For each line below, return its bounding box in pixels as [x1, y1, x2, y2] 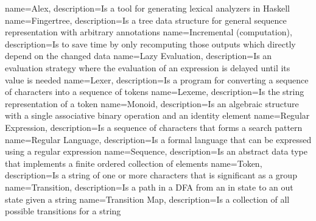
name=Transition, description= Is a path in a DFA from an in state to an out [5, 180, 293, 193]
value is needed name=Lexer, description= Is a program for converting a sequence [5, 73, 309, 86]
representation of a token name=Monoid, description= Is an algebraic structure [5, 97, 299, 110]
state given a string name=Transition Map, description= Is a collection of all [5, 192, 290, 205]
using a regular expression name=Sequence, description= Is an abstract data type [5, 145, 307, 158]
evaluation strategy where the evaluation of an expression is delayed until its [5, 61, 290, 74]
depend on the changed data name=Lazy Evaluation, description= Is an [5, 49, 272, 62]
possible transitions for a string [5, 205, 121, 217]
